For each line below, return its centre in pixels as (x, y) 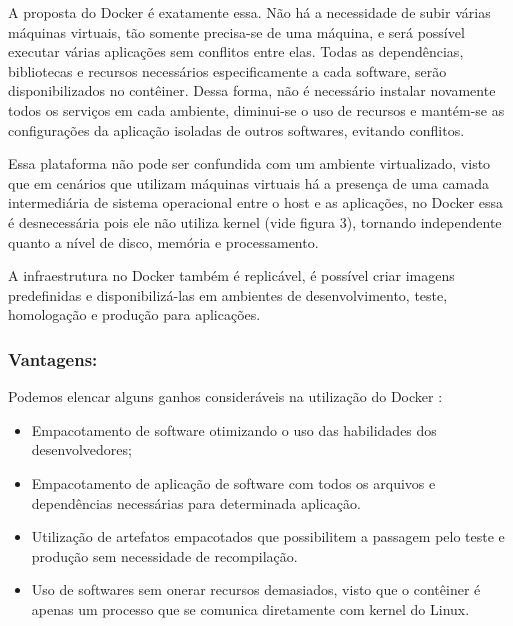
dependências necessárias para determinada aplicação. (196, 502)
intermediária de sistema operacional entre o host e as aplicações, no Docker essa (256, 202)
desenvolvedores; (81, 449)
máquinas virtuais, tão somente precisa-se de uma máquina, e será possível (236, 31)
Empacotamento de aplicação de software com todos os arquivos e (233, 482)
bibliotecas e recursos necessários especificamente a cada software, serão (227, 70)
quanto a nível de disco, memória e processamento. (163, 241)
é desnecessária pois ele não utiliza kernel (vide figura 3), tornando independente (255, 221)
